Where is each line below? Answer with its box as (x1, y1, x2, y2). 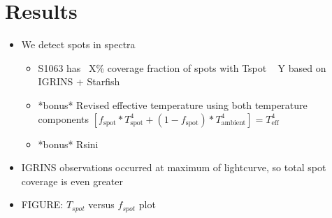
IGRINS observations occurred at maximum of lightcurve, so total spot (21, 160, 326, 175)
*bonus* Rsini (38, 136, 99, 151)
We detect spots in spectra (21, 37, 136, 52)
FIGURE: (21, 197, 64, 212)
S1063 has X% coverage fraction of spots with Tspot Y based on (38, 60, 326, 75)
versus (88, 197, 115, 212)
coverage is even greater (21, 173, 124, 188)
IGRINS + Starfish (38, 74, 120, 89)
